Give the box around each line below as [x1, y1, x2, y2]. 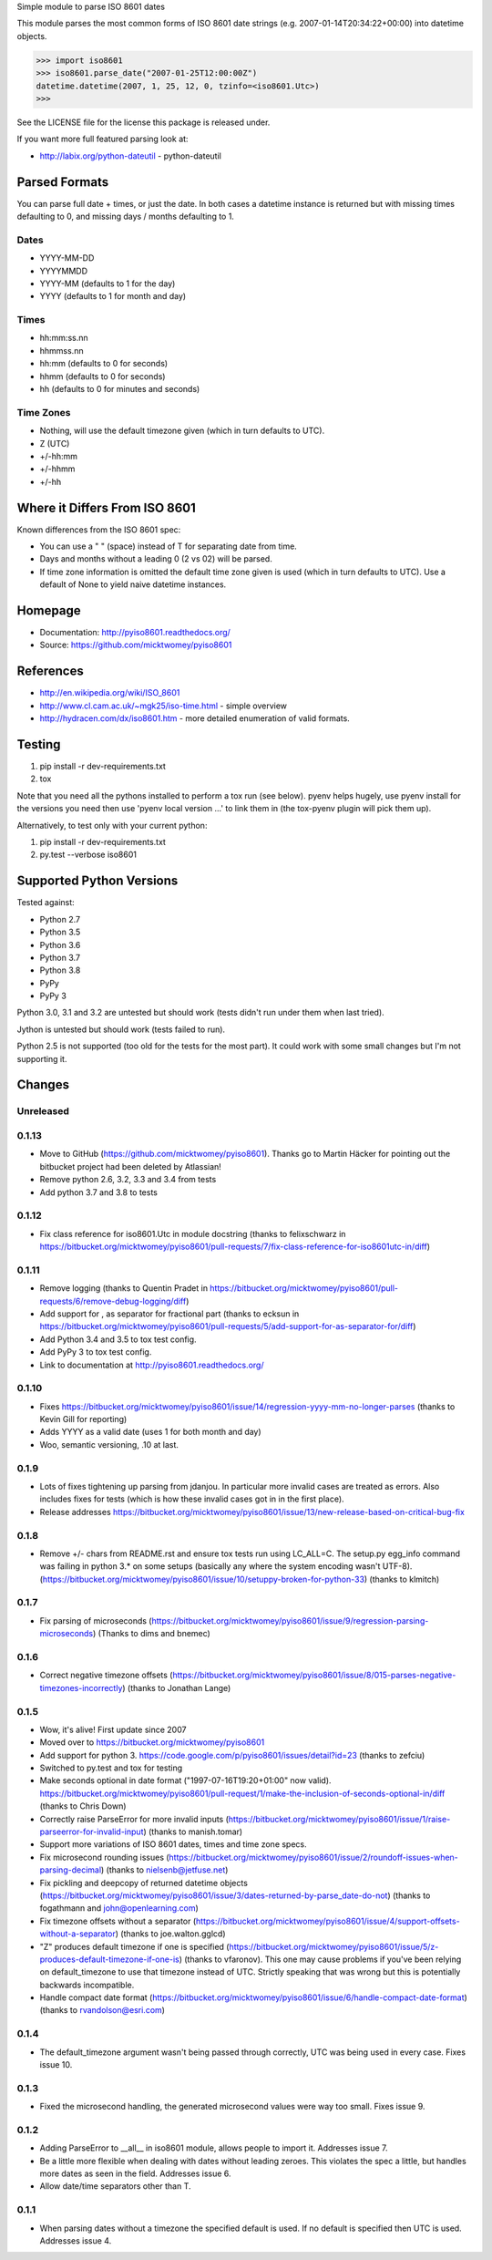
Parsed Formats [16, 174, 109, 190]
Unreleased [16, 1105, 70, 1118]
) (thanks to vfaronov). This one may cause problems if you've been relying [179, 1954, 462, 1965]
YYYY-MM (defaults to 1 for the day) [39, 278, 176, 289]
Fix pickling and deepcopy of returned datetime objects [39, 1877, 248, 1888]
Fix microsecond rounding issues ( [39, 1852, 169, 1863]
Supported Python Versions [16, 873, 179, 889]
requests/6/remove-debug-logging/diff [39, 1295, 187, 1306]
